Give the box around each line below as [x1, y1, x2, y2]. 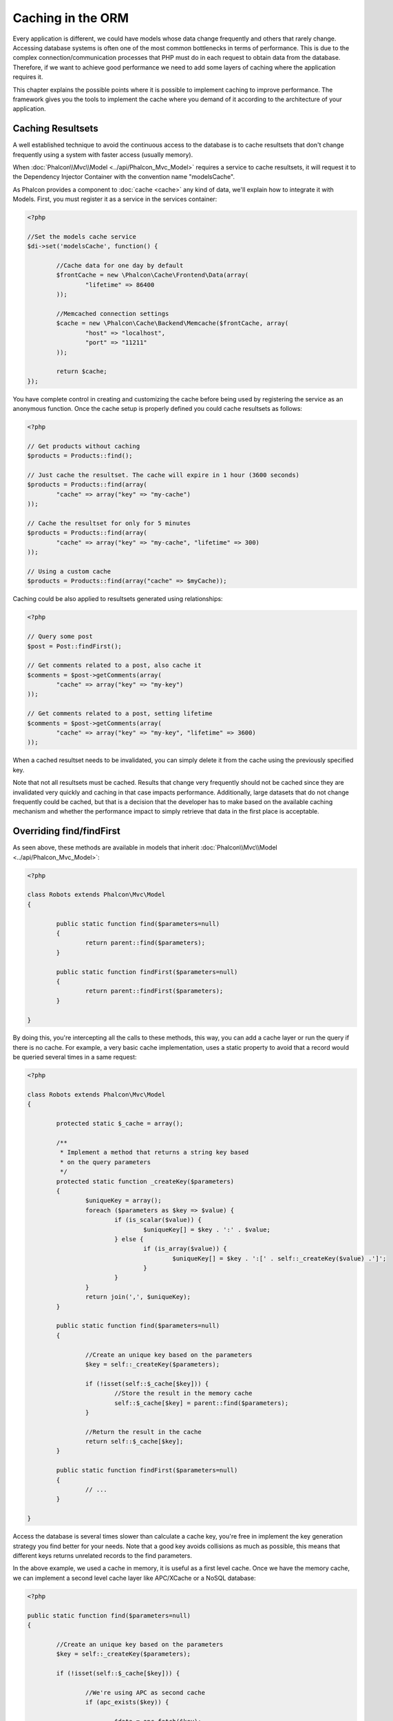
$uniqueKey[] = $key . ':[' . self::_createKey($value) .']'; [172, 1254, 387, 1263]
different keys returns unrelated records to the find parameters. [12, 1551, 193, 1559]
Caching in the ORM [12, 10, 129, 25]
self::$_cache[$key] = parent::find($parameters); [114, 1399, 289, 1407]
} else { [114, 1235, 144, 1243]
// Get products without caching [27, 442, 140, 450]
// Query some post [27, 633, 93, 640]
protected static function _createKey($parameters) [56, 1177, 235, 1185]
